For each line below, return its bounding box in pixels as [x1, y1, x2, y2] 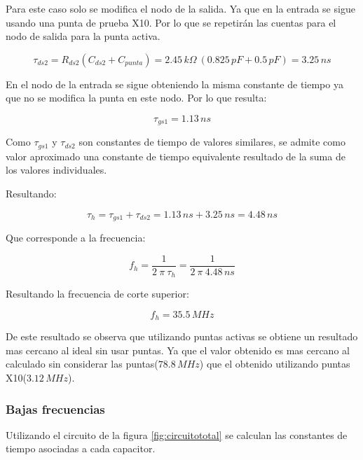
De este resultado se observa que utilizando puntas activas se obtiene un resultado [6, 329, 358, 344]
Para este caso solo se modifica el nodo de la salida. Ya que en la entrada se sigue [6, 1, 355, 15]
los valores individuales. [6, 162, 107, 177]
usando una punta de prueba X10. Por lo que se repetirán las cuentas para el [6, 15, 336, 29]
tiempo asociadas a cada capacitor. [6, 441, 156, 456]
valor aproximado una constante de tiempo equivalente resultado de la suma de [6, 148, 345, 163]
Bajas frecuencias [6, 400, 105, 417]
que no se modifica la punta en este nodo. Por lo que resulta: [6, 90, 267, 105]
